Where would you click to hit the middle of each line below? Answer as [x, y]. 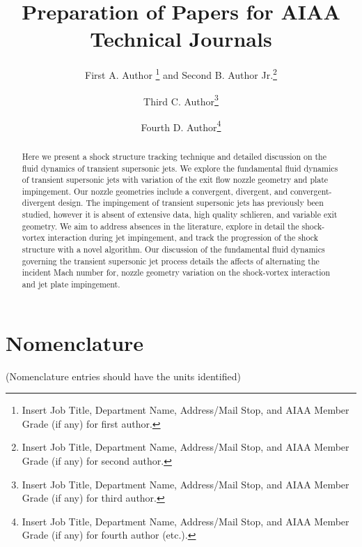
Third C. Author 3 [181, 100]
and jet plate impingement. [71, 284]
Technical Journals [181, 39]
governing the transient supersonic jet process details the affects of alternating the [171, 261]
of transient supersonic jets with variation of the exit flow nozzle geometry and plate [175, 180]
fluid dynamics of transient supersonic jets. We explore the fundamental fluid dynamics [180, 168]
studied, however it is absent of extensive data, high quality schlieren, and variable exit [180, 215]
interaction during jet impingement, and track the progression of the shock [183, 238]
